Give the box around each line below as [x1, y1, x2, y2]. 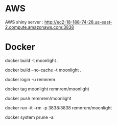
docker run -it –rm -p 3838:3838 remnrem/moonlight [5, 104, 112, 110]
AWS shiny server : [5, 19, 44, 25]
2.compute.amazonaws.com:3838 [5, 24, 74, 30]
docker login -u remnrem [5, 76, 55, 82]
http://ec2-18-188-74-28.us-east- [44, 19, 113, 25]
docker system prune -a [5, 114, 54, 120]
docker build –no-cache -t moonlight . [5, 67, 82, 73]
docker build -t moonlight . [5, 57, 59, 63]
